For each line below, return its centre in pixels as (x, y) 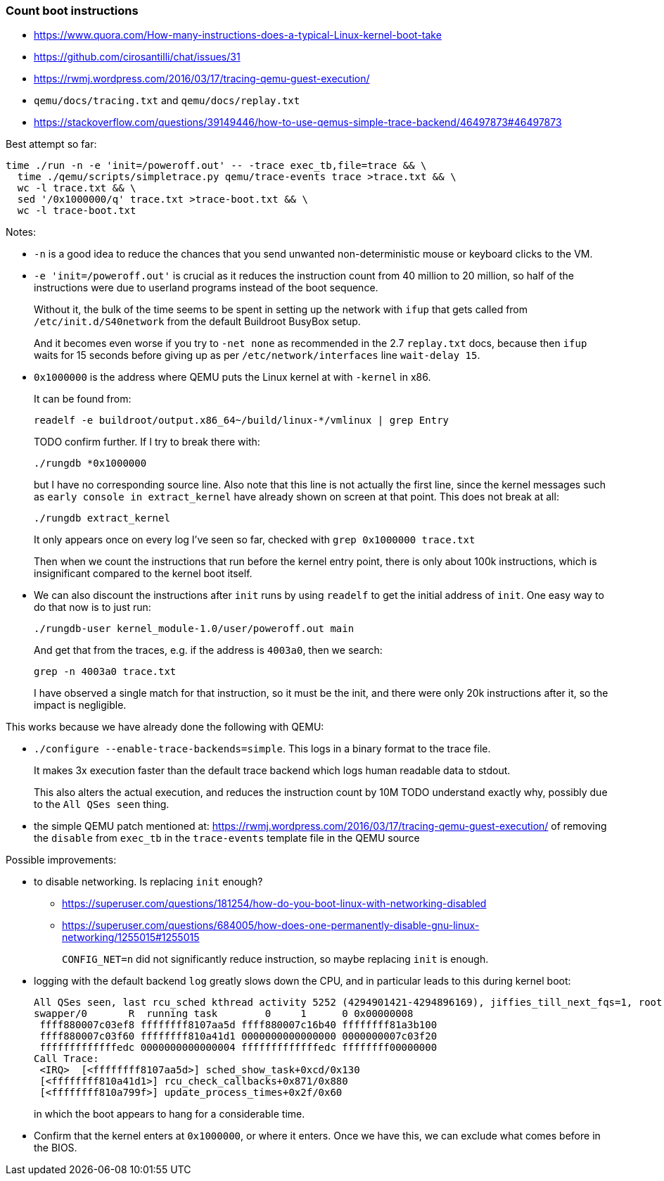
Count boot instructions (72, 11)
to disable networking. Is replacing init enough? (148, 882)
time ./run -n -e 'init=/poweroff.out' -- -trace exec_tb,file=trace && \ (216, 166)
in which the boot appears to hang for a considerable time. (170, 1114)
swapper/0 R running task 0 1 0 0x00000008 (224, 1014)
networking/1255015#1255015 (131, 937)
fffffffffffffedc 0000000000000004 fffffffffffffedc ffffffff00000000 (238, 1048)
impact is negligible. (80, 705)
